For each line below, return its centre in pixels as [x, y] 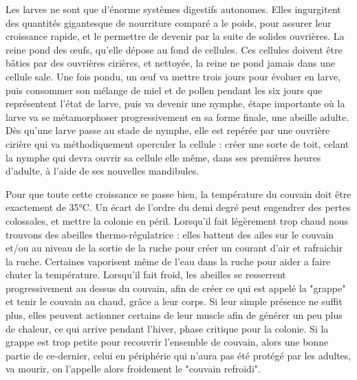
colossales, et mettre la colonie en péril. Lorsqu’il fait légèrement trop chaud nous [177, 220]
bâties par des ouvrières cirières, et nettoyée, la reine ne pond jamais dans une [170, 63]
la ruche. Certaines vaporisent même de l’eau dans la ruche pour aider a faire [168, 261]
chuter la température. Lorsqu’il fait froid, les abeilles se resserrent [146, 275]
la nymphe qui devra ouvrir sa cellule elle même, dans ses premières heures [163, 157]
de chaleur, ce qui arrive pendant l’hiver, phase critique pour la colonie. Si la [167, 328]
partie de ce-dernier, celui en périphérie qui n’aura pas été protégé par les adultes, [178, 355]
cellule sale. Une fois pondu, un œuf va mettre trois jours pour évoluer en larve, [173, 76]
